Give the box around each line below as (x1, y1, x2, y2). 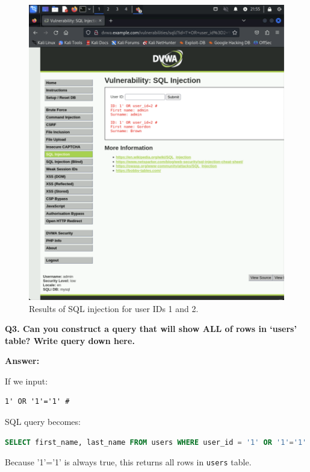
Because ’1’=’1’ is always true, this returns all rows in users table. (5, 456, 252, 468)
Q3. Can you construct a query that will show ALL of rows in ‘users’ (5, 322, 297, 335)
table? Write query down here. (5, 334, 135, 346)
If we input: (5, 374, 48, 387)
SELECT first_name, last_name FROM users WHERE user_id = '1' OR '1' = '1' (5, 438, 307, 447)
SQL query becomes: (5, 415, 81, 428)
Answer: (5, 354, 40, 367)
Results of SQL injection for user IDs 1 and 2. (29, 302, 199, 314)
